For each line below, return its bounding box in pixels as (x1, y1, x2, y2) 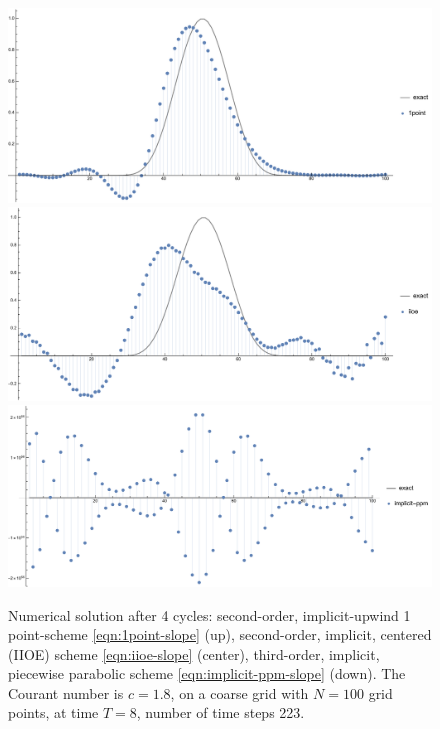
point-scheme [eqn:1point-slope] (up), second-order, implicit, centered (8, 624, 432, 645)
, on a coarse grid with (170, 682, 309, 703)
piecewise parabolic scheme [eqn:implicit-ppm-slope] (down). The (8, 663, 406, 684)
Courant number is (8, 682, 124, 703)
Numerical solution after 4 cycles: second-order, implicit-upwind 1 (8, 604, 411, 625)
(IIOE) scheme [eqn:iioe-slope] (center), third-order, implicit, (8, 643, 380, 664)
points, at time (8, 702, 99, 723)
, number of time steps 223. (136, 702, 305, 723)
